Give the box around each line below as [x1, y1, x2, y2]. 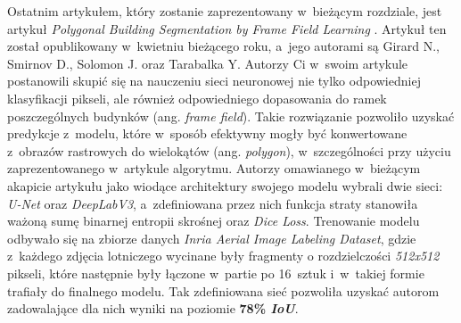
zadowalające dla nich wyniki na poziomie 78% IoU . [7, 299, 299, 318]
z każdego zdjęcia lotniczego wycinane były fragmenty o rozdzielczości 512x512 [7, 246, 440, 265]
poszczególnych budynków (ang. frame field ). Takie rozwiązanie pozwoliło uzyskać [7, 106, 455, 125]
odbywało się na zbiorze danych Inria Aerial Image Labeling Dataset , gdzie [7, 228, 416, 247]
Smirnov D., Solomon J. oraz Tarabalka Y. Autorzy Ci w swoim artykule [7, 54, 408, 72]
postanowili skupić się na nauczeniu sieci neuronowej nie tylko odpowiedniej [7, 71, 421, 90]
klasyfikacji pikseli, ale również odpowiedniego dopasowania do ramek [7, 88, 387, 107]
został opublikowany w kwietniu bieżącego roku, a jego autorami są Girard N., [7, 37, 440, 55]
